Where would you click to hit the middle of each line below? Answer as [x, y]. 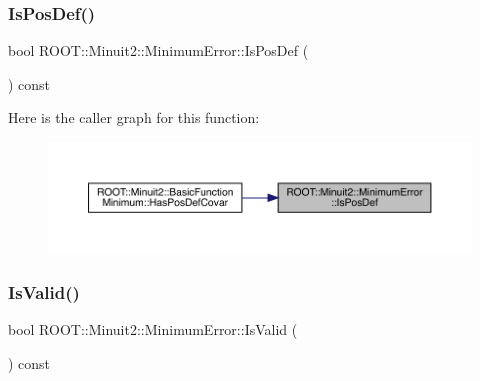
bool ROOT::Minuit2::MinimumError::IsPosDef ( [158, 50]
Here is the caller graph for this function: [134, 117]
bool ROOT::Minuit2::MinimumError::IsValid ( [153, 329]
